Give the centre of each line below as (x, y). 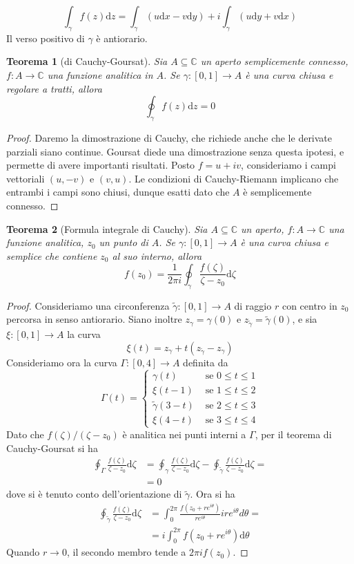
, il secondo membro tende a (126, 552)
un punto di (124, 242)
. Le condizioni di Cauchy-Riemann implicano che (234, 178)
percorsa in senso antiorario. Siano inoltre (94, 319)
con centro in (309, 305)
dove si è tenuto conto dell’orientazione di (94, 494)
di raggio (253, 305)
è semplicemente (277, 192)
